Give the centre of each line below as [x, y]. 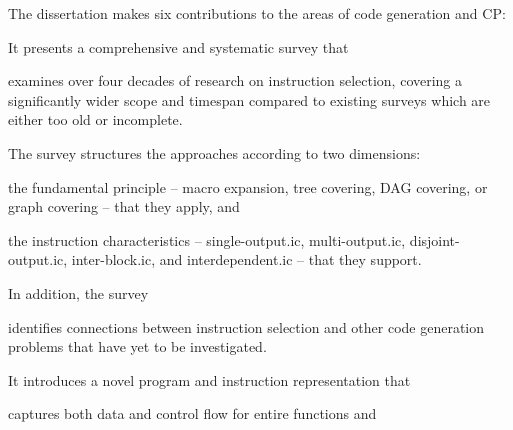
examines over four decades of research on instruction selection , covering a [235, 80]
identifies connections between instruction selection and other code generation [246, 326]
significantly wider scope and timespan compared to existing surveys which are [249, 99]
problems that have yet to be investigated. [137, 346]
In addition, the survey [78, 292]
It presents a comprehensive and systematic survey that [178, 46]
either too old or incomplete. [95, 119]
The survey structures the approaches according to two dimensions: [214, 152]
